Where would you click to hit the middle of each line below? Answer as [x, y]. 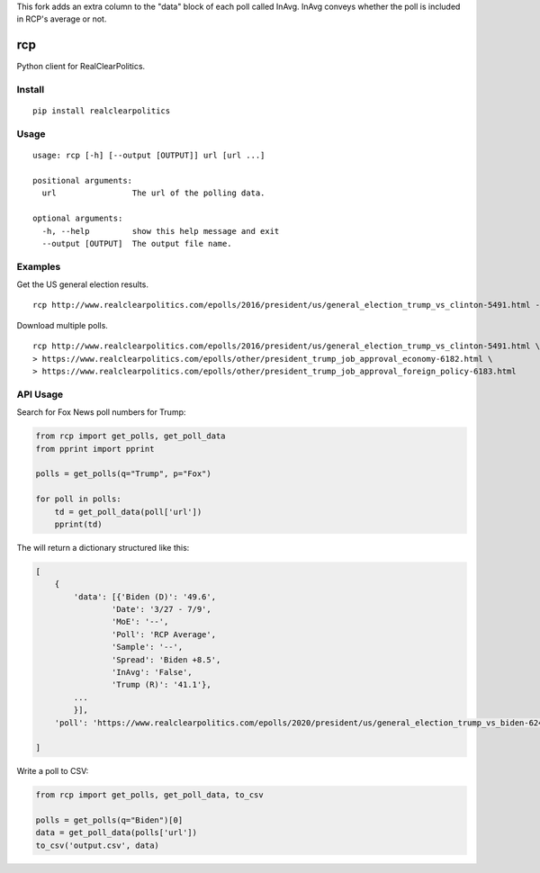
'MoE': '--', [140, 622]
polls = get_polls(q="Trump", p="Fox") [123, 474]
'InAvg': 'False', [152, 672]
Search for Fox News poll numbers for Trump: [101, 412]
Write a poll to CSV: [53, 771]
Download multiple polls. [62, 325]
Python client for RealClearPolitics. [81, 67]
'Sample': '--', [147, 647]
